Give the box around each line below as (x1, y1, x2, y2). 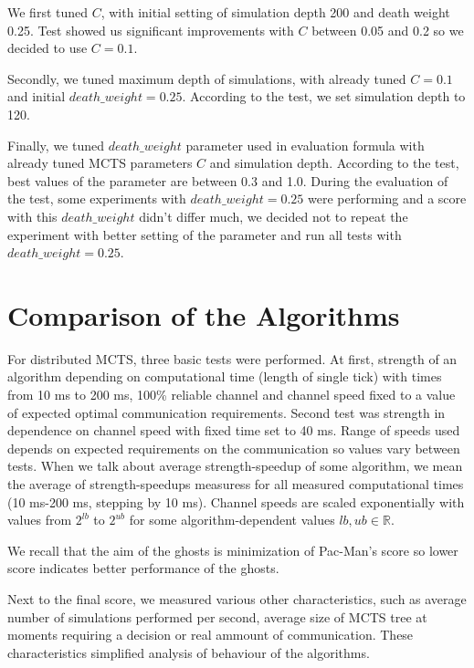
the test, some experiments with (7, 189, 186, 208)
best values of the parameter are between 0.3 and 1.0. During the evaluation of (7, 171, 448, 190)
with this (7, 206, 58, 225)
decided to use (7, 38, 88, 57)
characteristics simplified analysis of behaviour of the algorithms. (7, 642, 370, 662)
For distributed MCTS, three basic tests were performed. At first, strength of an (7, 349, 458, 368)
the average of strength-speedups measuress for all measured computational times (7, 475, 464, 493)
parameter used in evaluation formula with (185, 135, 425, 154)
